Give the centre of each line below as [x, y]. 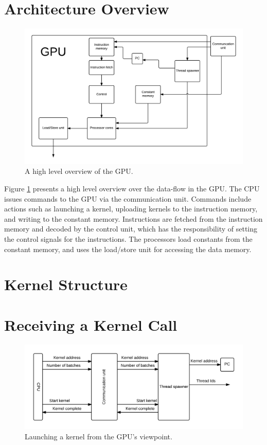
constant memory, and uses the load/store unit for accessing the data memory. [128, 249]
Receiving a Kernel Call [91, 324]
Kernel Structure [66, 284]
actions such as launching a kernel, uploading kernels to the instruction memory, [131, 209]
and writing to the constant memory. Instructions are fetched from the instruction [133, 218]
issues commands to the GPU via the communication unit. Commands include [128, 198]
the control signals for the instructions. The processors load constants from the [128, 239]
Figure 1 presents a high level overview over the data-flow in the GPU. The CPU [132, 189]
